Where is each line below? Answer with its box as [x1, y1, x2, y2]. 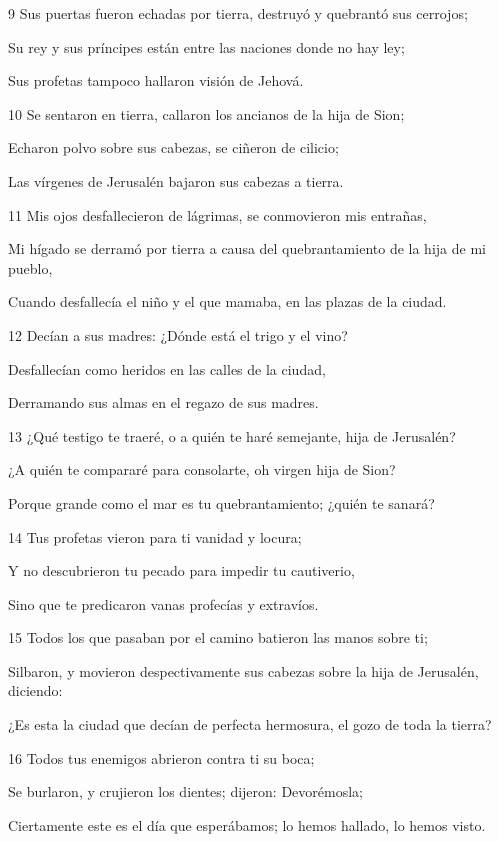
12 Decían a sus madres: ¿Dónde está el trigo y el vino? [8, 324, 348, 345]
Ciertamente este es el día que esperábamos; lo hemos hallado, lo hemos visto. [8, 814, 486, 835]
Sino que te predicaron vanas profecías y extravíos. [8, 593, 319, 614]
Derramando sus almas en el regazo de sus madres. [8, 392, 319, 413]
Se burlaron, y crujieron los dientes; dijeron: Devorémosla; [8, 781, 363, 802]
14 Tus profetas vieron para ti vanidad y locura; [8, 526, 302, 547]
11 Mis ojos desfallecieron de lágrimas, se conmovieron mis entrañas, [8, 204, 427, 225]
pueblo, [8, 257, 53, 278]
